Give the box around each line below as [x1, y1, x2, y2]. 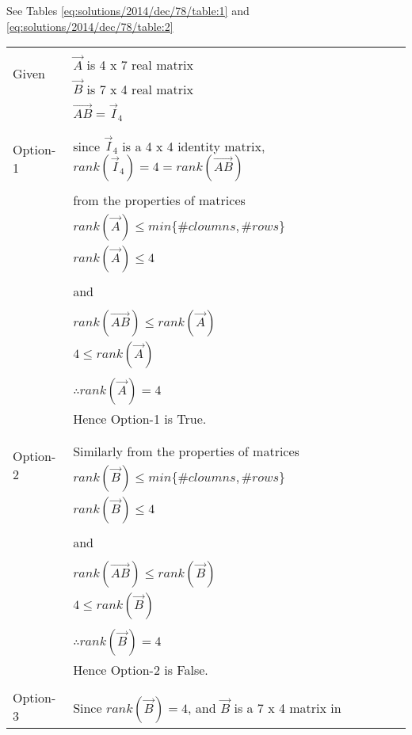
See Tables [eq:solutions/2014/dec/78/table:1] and [6, 2, 250, 18]
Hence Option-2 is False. [73, 661, 208, 680]
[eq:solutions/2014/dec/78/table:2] [6, 17, 174, 34]
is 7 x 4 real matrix [86, 79, 193, 98]
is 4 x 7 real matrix [86, 55, 193, 74]
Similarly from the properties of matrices [73, 442, 299, 461]
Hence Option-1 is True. [73, 409, 207, 428]
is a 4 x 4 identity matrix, [122, 136, 265, 155]
